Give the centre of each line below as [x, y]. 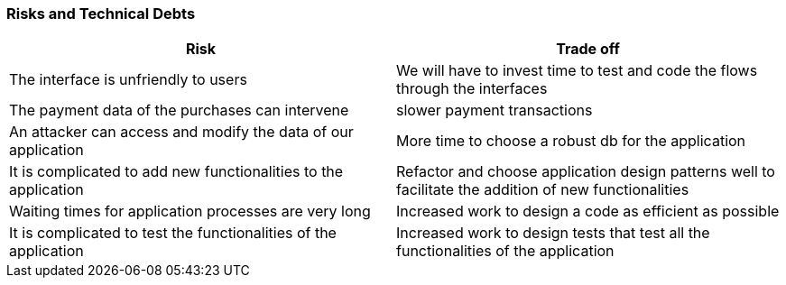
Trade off [588, 49]
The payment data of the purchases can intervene [179, 110]
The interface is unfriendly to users [128, 80]
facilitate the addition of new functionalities [543, 190]
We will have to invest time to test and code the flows [577, 71]
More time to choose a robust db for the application [571, 141]
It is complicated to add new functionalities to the [176, 172]
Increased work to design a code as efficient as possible [588, 211]
